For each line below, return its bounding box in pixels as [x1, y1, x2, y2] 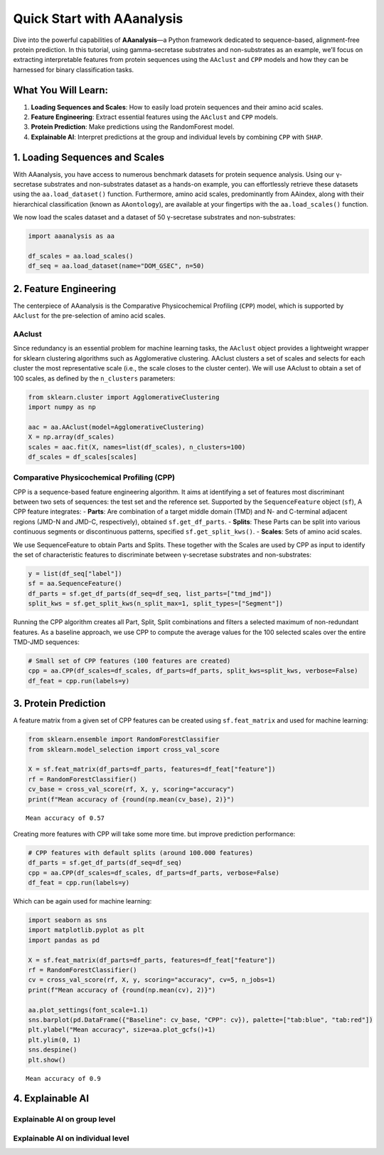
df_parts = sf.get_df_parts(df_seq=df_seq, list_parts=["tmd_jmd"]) [28, 589, 272, 598]
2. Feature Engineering [13, 282, 117, 295]
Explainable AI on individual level [13, 1133, 129, 1143]
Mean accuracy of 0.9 [26, 1074, 101, 1082]
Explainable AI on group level [13, 1114, 116, 1124]
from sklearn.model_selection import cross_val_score [28, 745, 220, 753]
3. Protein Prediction [13, 698, 106, 710]
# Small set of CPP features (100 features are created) [28, 656, 231, 665]
